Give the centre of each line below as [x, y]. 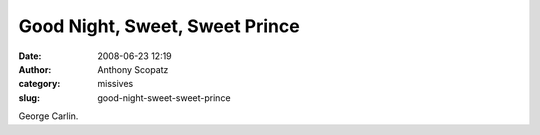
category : [39, 84]
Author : [35, 69]
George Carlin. [48, 116]
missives [115, 84]
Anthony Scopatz [133, 69]
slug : [29, 97]
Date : [30, 56]
